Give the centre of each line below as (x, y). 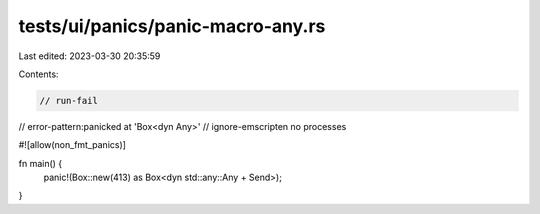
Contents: (38, 74)
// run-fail (69, 100)
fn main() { (40, 163)
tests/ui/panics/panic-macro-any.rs (172, 26)
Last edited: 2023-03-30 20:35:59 (89, 56)
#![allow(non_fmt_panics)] (72, 145)
